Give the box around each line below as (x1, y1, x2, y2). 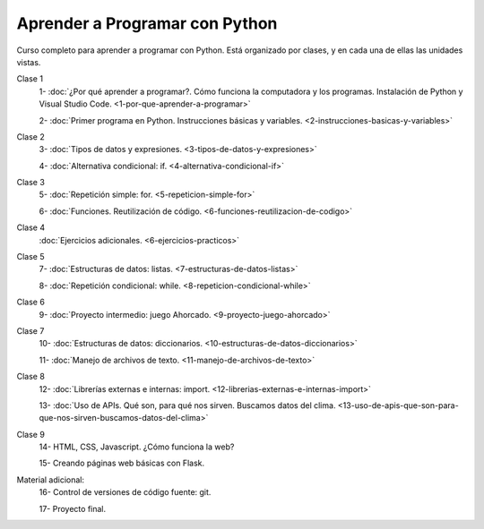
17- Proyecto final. (39, 503, 107, 514)
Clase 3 (16, 177, 45, 188)
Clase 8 (16, 371, 45, 382)
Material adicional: (16, 474, 85, 485)
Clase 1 (16, 73, 44, 84)
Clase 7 (16, 325, 45, 336)
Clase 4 (16, 222, 46, 233)
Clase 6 (16, 296, 45, 308)
